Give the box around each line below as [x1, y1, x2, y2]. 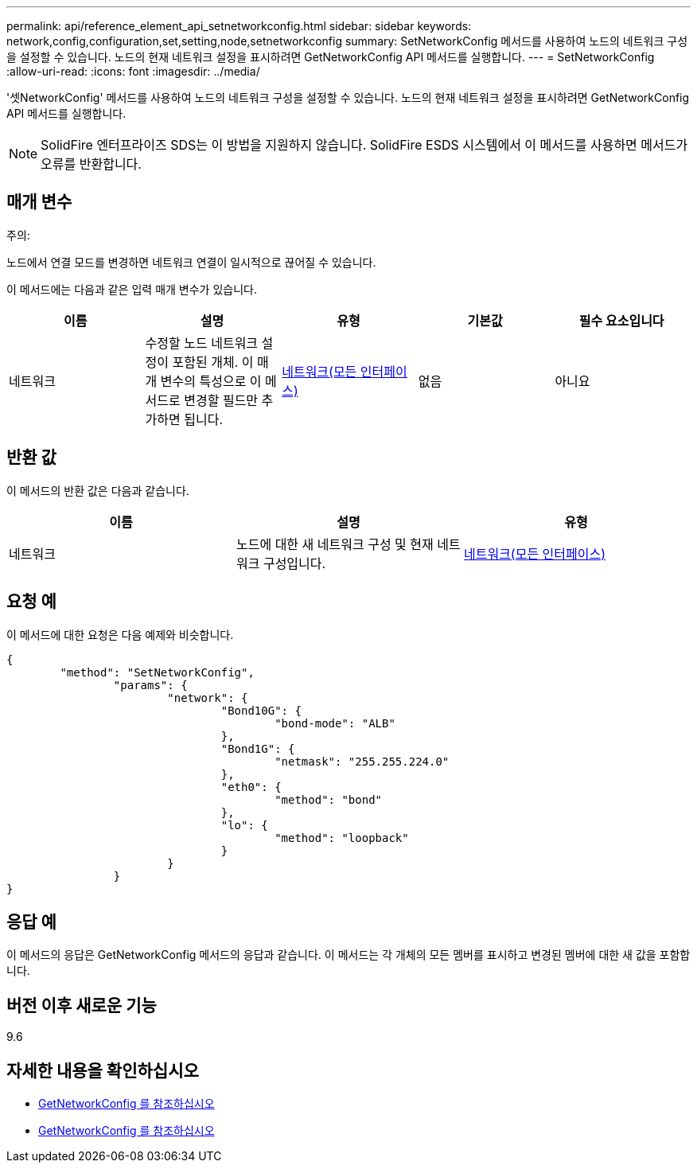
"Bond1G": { [220, 742, 295, 755]
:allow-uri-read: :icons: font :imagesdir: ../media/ [6, 64, 260, 78]
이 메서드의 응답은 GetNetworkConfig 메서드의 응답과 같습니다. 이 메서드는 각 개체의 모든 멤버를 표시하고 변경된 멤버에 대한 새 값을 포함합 [6, 948, 691, 962]
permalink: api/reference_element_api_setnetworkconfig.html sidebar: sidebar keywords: [6, 19, 472, 33]
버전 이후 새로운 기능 [6, 995, 157, 1015]
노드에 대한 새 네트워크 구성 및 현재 [236, 536, 434, 552]
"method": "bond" [275, 793, 383, 806]
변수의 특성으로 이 [160, 372, 262, 389]
